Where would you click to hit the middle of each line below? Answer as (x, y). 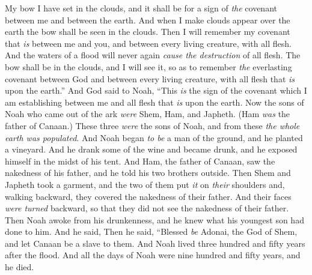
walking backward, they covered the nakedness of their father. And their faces (148, 196)
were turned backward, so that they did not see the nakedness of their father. (147, 208)
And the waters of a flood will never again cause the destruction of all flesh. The (153, 55)
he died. (20, 267)
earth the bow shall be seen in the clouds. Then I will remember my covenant (148, 32)
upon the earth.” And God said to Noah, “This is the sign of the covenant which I (156, 90)
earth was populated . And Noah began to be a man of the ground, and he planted (154, 137)
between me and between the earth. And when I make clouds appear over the (148, 20)
